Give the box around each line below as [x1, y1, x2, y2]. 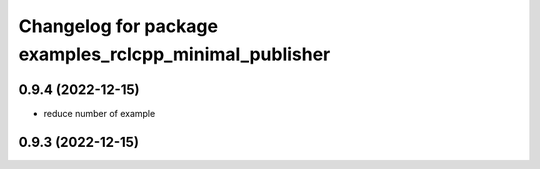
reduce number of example [43, 107, 156, 119]
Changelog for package [18, 15, 219, 37]
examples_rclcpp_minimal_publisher [18, 43, 331, 65]
